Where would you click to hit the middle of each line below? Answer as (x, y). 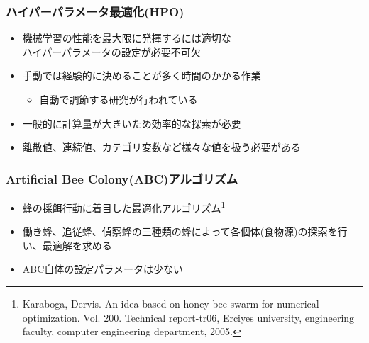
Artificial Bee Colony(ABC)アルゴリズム (122, 178)
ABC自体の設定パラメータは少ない (103, 269)
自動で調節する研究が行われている (119, 99)
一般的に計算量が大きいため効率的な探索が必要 (132, 123)
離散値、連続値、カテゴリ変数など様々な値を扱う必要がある (161, 147)
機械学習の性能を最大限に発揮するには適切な (127, 38)
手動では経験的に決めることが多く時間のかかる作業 (142, 75)
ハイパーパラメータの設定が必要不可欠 (111, 51)
